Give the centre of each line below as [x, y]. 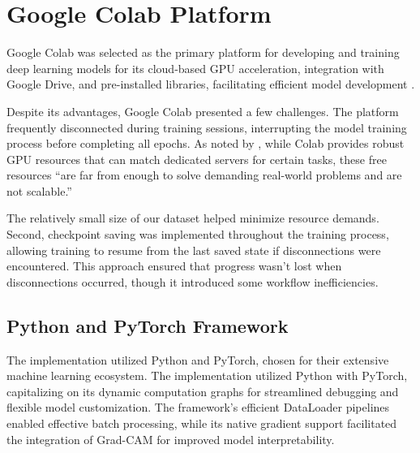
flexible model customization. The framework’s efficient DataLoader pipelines [198, 407]
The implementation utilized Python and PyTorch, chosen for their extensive [198, 359]
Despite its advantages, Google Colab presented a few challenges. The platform [203, 111]
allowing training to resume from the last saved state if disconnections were [194, 250]
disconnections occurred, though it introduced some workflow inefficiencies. [193, 281]
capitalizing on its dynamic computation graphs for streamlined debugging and [203, 391]
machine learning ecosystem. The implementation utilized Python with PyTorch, [207, 375]
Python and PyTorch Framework [148, 325]
